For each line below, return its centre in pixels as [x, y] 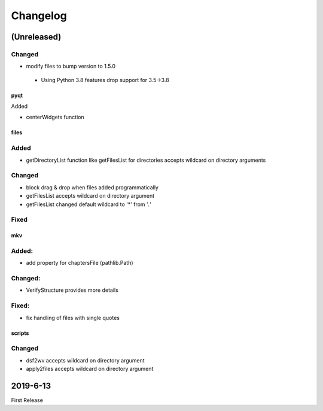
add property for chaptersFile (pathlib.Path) [80, 263]
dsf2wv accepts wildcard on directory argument [85, 360]
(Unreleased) [36, 37]
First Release [27, 400]
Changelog [39, 16]
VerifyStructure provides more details [72, 290]
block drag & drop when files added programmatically [92, 187]
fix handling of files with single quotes [73, 318]
